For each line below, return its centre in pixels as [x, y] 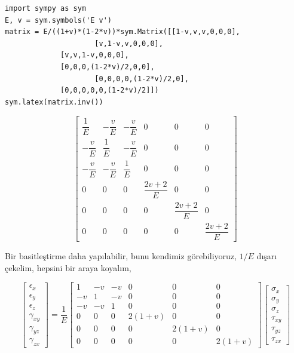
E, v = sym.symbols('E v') [58, 20]
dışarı [267, 255]
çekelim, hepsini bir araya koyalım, [68, 267]
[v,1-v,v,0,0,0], [129, 43]
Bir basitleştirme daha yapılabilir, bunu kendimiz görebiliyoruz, [121, 255]
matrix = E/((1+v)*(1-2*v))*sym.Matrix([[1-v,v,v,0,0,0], [122, 32]
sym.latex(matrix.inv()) [54, 102]
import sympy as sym [46, 8]
